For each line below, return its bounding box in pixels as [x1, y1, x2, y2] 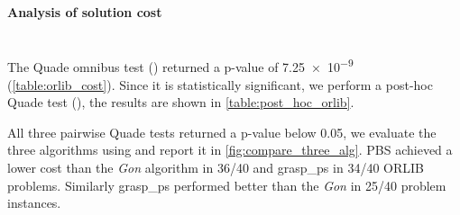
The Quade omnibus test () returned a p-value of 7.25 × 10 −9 [7, 55, 354, 76]
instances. [7, 193, 61, 212]
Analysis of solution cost [7, 2, 162, 21]
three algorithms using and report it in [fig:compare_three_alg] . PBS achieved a [7, 140, 453, 159]
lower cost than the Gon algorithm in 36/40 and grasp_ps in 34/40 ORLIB [7, 158, 424, 177]
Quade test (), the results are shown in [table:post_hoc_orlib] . [7, 93, 354, 112]
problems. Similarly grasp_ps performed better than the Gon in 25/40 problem [7, 175, 446, 194]
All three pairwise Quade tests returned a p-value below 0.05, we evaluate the [7, 122, 437, 141]
